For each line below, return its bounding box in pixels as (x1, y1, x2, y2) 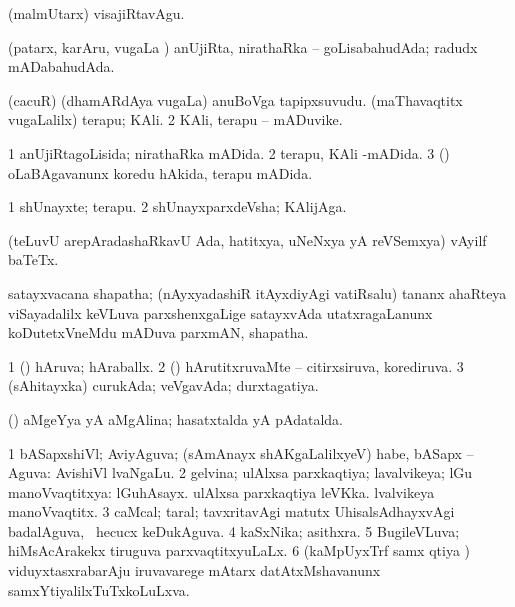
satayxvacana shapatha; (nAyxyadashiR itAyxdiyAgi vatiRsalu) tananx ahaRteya (8, 282, 507, 303)
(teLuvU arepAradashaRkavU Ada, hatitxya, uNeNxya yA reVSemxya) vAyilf (8, 229, 487, 250)
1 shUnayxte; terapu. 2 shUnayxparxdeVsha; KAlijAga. (8, 196, 347, 217)
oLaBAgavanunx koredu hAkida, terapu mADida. (8, 162, 313, 183)
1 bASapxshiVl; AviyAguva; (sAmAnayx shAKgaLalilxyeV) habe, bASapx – (8, 442, 474, 463)
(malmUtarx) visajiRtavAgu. (8, 3, 185, 23)
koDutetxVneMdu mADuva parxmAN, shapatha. (8, 322, 309, 343)
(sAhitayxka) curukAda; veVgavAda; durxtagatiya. (8, 375, 319, 396)
